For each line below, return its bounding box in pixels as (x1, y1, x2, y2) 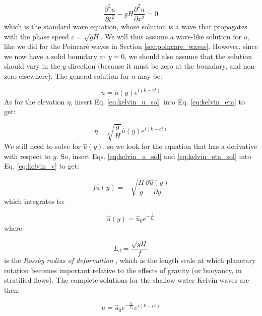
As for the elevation (4, 96, 65, 107)
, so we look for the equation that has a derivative (103, 141, 257, 151)
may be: (138, 70, 162, 81)
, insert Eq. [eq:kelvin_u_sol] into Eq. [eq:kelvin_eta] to (70, 96, 245, 107)
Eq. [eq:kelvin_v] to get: (4, 161, 80, 171)
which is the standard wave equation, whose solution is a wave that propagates (4, 21, 247, 31)
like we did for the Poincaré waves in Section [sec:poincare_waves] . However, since (4, 41, 258, 51)
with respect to (4, 150, 51, 161)
